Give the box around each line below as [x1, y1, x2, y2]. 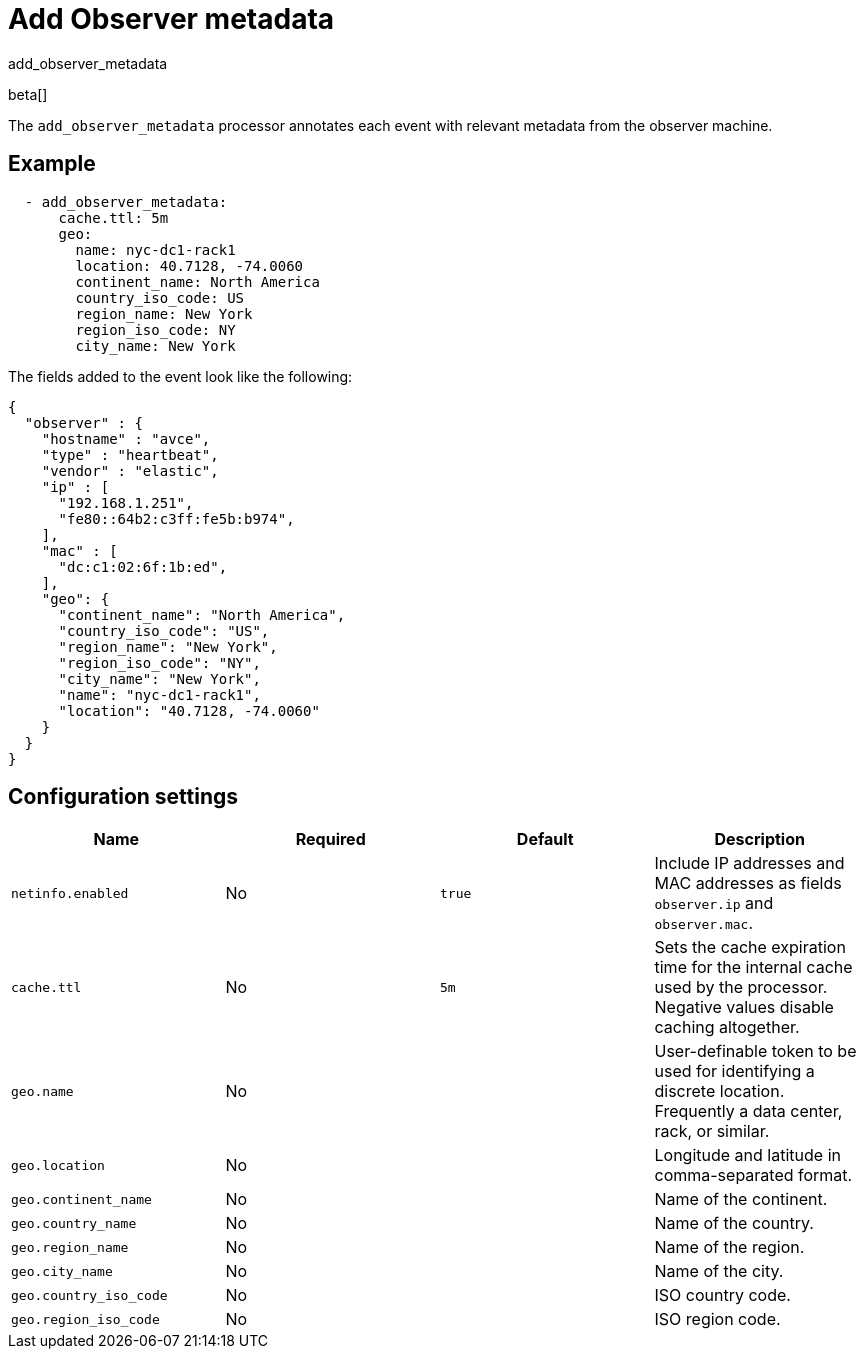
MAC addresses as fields [654, 873, 842, 894]
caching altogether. [654, 1017, 800, 1038]
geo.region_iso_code [11, 1311, 160, 1327]
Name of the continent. [654, 1189, 828, 1210]
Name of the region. [654, 1237, 805, 1258]
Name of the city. [654, 1261, 784, 1282]
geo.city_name [11, 1263, 113, 1279]
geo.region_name [11, 1239, 129, 1255]
